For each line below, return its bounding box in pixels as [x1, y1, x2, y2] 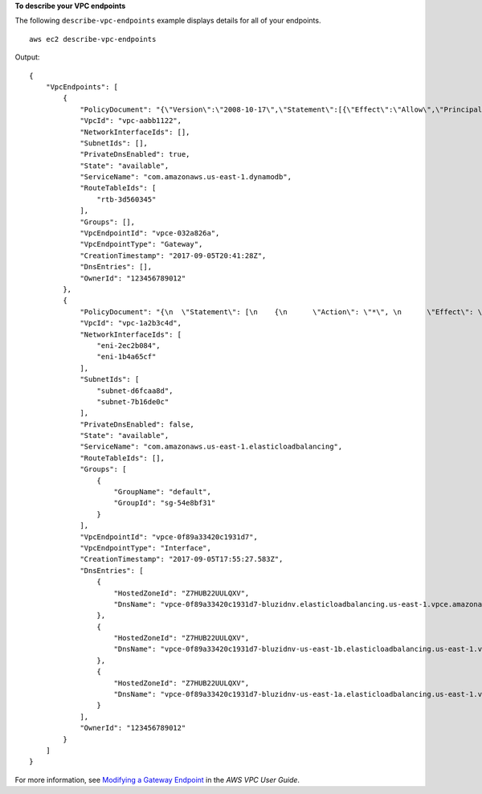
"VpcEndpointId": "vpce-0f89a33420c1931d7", [80, 532, 259, 542]
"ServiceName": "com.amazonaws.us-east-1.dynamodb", [80, 173, 292, 182]
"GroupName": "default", [113, 487, 212, 497]
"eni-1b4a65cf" [96, 352, 157, 362]
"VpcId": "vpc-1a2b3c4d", [80, 318, 182, 328]
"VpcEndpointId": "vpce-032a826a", [80, 229, 220, 238]
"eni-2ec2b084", [96, 341, 161, 350]
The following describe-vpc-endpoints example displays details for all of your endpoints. [14, 16, 321, 26]
